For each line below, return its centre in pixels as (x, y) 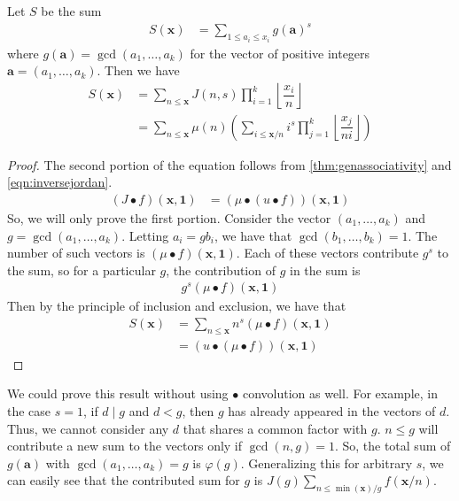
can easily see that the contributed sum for (124, 480)
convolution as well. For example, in (340, 393)
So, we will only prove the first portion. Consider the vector (169, 218)
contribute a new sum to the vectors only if (125, 446)
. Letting (145, 235)
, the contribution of (221, 270)
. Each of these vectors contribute (327, 253)
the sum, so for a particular (82, 270)
